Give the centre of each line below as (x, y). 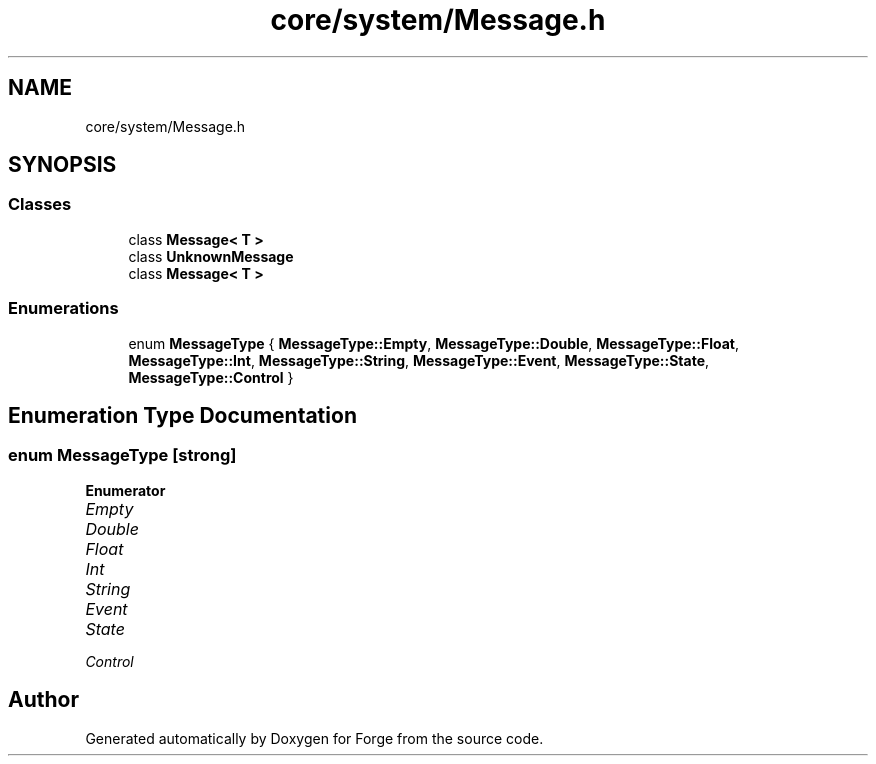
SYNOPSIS (62, 165)
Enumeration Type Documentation (182, 415)
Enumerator (125, 490)
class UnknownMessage (211, 256)
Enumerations (63, 308)
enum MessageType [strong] (122, 455)
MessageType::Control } (211, 377)
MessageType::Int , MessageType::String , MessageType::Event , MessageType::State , (419, 360)
